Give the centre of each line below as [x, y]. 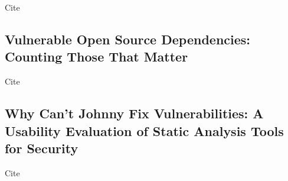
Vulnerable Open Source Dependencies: [128, 39]
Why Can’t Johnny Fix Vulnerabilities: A [134, 113]
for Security [42, 148]
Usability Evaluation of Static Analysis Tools [144, 130]
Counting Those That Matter [96, 56]
